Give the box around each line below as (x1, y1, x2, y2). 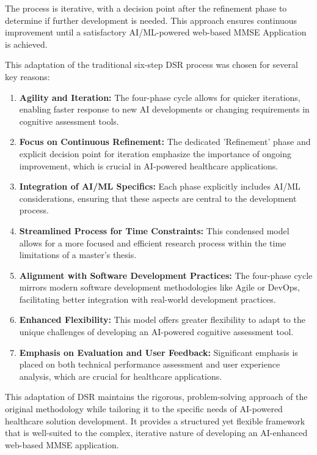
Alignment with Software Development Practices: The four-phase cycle (19, 268, 313, 281)
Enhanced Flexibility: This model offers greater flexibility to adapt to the (19, 313, 305, 326)
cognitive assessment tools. (19, 114, 119, 127)
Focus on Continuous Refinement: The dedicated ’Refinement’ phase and (19, 135, 311, 148)
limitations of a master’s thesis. (19, 248, 137, 261)
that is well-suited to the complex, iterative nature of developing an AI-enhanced (5, 426, 308, 439)
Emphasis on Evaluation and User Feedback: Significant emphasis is (19, 346, 298, 358)
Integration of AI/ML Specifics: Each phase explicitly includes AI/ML (19, 180, 301, 193)
